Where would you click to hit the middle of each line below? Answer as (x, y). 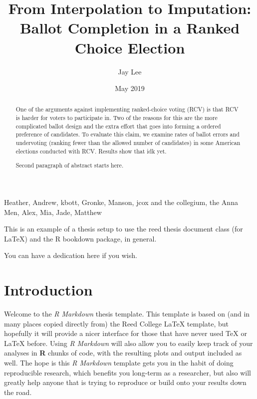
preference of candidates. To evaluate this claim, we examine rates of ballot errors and (128, 134)
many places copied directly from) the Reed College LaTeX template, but (117, 323)
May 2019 (130, 88)
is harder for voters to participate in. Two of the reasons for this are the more (117, 118)
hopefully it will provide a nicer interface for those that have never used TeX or (126, 333)
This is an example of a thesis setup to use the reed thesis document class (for (124, 229)
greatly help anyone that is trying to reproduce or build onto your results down (125, 382)
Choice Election (130, 47)
